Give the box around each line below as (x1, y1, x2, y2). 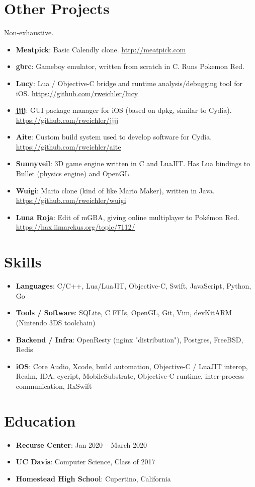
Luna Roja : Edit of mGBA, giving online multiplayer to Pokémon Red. (16, 212, 239, 222)
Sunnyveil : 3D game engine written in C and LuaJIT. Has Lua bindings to (16, 158, 250, 169)
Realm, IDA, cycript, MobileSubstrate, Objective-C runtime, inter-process (16, 371, 244, 381)
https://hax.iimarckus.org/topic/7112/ (16, 222, 135, 232)
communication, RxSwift (16, 380, 92, 391)
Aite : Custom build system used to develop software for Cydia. (16, 131, 212, 142)
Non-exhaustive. (4, 27, 54, 38)
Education (4, 410, 76, 431)
